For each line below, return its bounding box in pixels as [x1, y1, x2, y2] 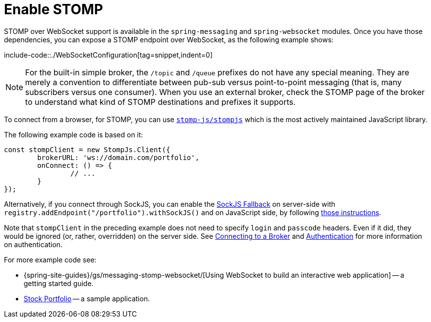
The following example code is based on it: [4, 130, 143, 139]
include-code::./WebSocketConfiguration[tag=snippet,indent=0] [4, 50, 213, 59]
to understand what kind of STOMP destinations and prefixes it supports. [25, 97, 296, 107]
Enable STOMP [4, 1, 103, 18]
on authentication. [4, 240, 63, 249]
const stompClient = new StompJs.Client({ [4, 145, 171, 154]
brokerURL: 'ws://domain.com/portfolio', [37, 153, 200, 161]
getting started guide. [24, 279, 94, 288]
